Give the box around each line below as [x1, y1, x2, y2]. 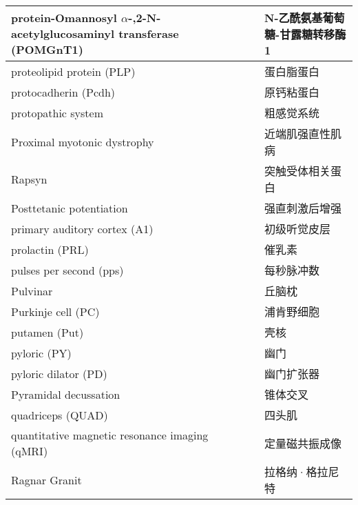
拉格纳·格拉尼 [264, 464, 339, 479]
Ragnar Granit [11, 471, 82, 488]
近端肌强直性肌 [264, 126, 342, 141]
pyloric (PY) [11, 344, 72, 361]
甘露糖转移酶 [280, 26, 346, 42]
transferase [118, 26, 179, 41]
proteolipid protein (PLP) [11, 63, 136, 79]
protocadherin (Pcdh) [11, 83, 116, 100]
